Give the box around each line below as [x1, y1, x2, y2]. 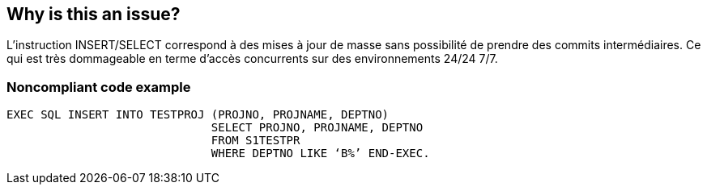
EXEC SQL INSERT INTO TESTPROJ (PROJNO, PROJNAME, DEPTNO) [6, 108, 390, 122]
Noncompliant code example [6, 78, 191, 95]
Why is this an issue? [6, 4, 181, 24]
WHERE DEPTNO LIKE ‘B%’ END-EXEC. [211, 147, 430, 160]
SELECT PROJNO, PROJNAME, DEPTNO [211, 121, 424, 135]
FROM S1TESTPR [211, 134, 300, 147]
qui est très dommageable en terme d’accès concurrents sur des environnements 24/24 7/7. [6, 52, 498, 66]
